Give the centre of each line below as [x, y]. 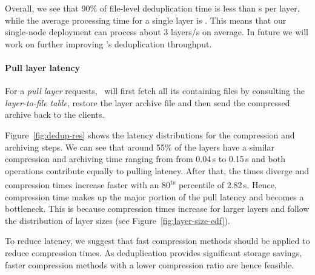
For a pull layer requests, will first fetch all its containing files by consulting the [155, 91]
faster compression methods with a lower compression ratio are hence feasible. [150, 264]
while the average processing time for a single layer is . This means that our [146, 20]
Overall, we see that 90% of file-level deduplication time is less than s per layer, [152, 8]
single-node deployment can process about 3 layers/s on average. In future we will [157, 32]
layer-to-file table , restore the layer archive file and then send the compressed [148, 102]
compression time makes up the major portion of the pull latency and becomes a [154, 196]
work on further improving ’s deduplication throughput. [108, 43]
